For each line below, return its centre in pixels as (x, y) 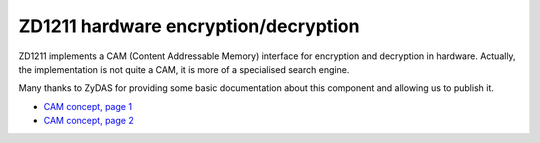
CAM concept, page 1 (88, 106)
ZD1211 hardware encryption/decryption (189, 26)
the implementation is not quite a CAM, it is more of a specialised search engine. (184, 69)
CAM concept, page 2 (88, 121)
